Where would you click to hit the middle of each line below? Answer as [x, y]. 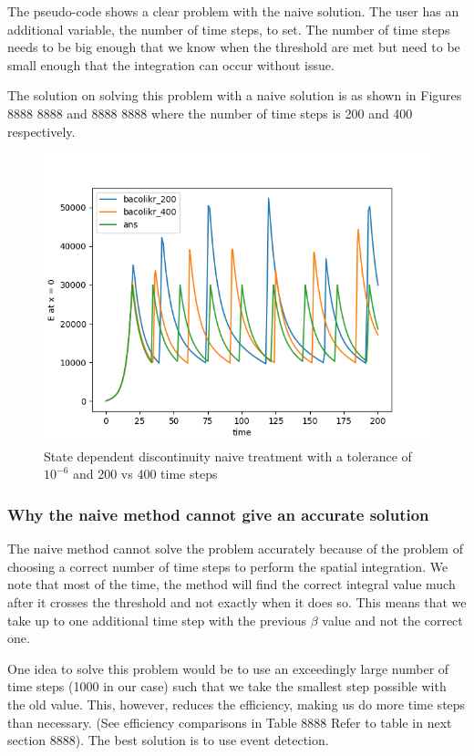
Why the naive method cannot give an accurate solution [218, 514]
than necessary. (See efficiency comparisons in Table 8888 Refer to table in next [230, 722]
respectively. [41, 131]
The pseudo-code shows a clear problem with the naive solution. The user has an [233, 11]
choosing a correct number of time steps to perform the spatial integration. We [228, 566]
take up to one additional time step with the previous [157, 620]
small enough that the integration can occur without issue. [171, 64]
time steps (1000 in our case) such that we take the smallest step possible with [227, 686]
